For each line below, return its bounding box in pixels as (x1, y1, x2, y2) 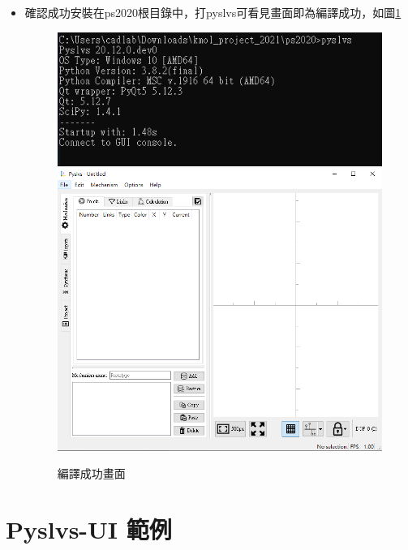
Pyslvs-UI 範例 (6, 513, 172, 546)
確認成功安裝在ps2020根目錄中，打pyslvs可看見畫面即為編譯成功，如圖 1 (24, 4, 402, 20)
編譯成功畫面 (57, 465, 126, 482)
